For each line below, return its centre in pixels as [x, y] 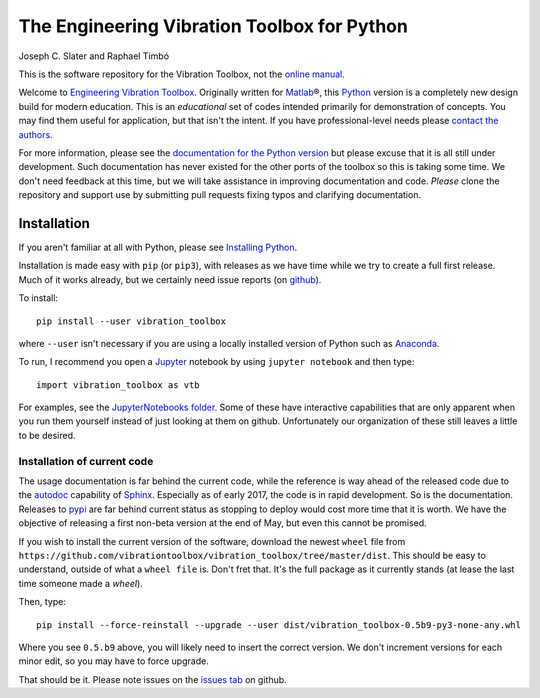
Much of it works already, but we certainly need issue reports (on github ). [170, 279]
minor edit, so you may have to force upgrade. [113, 661]
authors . [36, 134]
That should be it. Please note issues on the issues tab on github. [152, 679]
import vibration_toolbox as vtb [118, 384]
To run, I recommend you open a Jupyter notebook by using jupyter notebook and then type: [216, 362]
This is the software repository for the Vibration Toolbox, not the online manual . [181, 74]
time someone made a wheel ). [81, 583]
